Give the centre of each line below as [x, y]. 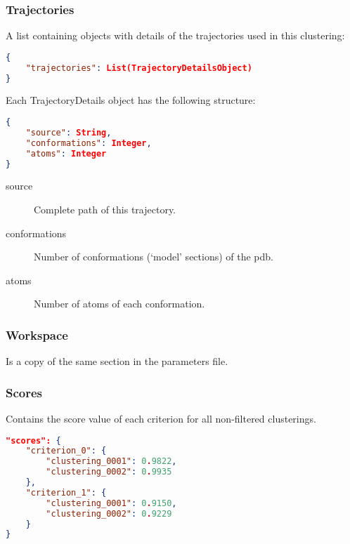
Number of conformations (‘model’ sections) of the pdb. [154, 257]
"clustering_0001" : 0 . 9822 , [111, 462]
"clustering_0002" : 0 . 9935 [109, 472]
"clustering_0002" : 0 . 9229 [109, 513]
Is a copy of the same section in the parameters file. [117, 361]
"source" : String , [69, 132]
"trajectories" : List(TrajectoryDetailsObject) [139, 68]
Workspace [37, 334]
